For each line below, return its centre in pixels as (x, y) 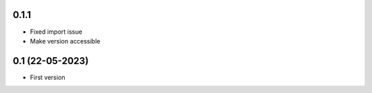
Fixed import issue (56, 32)
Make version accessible (65, 41)
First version (48, 77)
